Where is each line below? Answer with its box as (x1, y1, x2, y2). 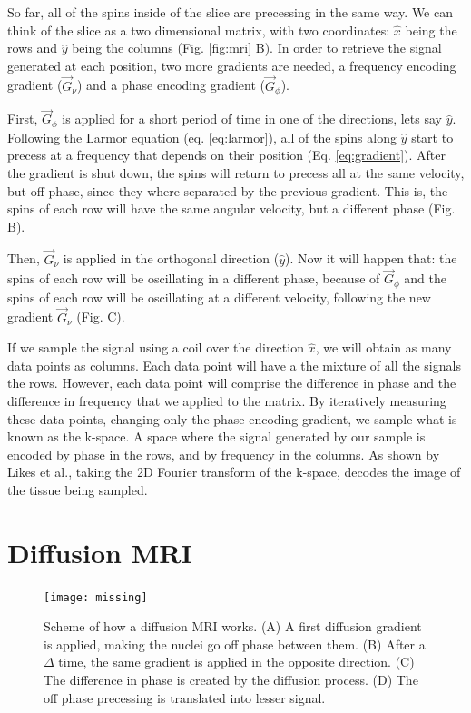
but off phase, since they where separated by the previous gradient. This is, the (7, 181, 448, 200)
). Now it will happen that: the (285, 249, 457, 268)
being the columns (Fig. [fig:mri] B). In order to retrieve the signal (72, 38, 442, 57)
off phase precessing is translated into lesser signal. (44, 688, 326, 707)
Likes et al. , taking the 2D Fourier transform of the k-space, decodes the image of (7, 462, 461, 481)
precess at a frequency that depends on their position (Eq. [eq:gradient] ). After (7, 145, 446, 164)
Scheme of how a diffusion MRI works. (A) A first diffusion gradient (44, 617, 422, 636)
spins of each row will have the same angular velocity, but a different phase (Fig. (7, 199, 456, 218)
